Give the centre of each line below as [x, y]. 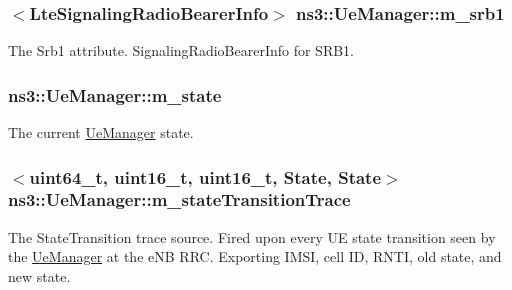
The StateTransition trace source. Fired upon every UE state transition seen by [252, 236]
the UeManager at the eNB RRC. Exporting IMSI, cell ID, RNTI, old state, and [255, 256]
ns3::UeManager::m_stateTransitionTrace [179, 199]
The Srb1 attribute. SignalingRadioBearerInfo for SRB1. [181, 50]
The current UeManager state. [101, 132]
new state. [39, 275]
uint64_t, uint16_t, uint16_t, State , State [205, 176]
